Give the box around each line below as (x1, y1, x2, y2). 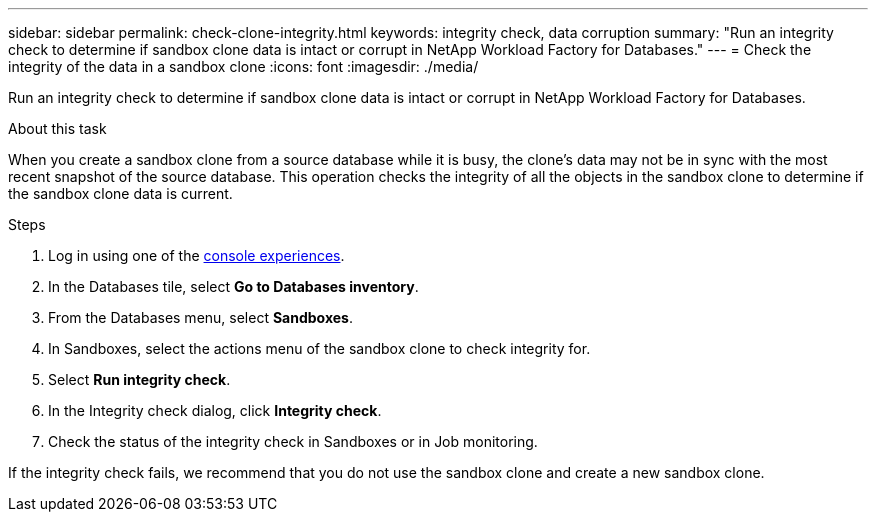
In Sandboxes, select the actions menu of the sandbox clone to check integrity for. (48, 340, 591, 357)
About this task (8, 120, 107, 137)
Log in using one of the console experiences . (48, 247, 345, 264)
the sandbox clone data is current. (8, 185, 233, 202)
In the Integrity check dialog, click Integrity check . (48, 402, 382, 419)
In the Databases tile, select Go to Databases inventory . (48, 278, 419, 295)
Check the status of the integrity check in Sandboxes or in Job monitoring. (48, 433, 538, 450)
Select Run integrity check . (48, 371, 231, 388)
